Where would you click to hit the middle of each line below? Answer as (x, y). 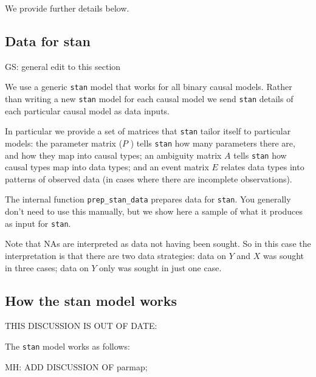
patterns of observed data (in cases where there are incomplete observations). (149, 178)
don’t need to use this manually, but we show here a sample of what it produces (154, 211)
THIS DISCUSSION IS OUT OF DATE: (81, 326)
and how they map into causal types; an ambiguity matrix (113, 155)
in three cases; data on (47, 267)
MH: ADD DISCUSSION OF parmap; (76, 366)
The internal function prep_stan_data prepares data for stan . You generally (148, 199)
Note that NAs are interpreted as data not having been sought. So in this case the (158, 244)
